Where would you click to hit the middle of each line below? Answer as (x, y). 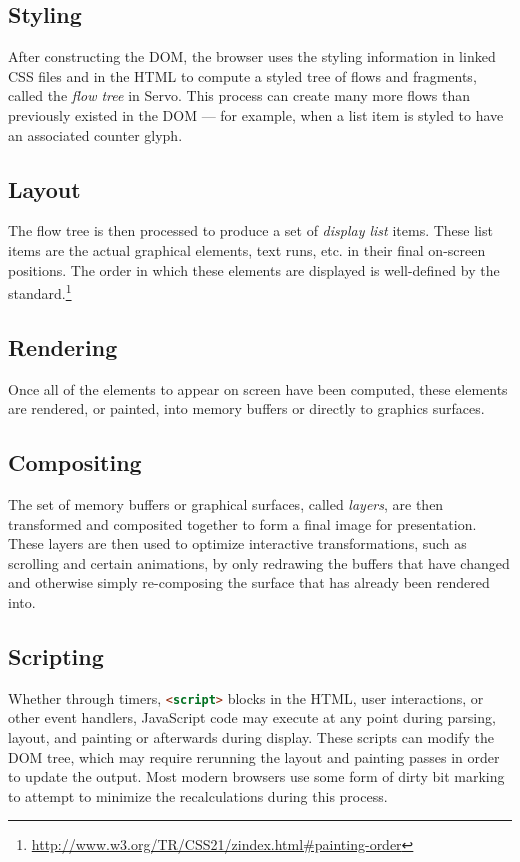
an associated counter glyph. (95, 134)
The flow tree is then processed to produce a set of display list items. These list (250, 230)
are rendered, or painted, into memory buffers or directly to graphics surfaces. (246, 408)
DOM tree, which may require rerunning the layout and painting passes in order (254, 756)
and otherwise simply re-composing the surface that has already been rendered (249, 582)
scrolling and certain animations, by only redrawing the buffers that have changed (259, 562)
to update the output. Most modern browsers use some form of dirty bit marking (256, 776)
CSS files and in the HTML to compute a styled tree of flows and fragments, (242, 75)
